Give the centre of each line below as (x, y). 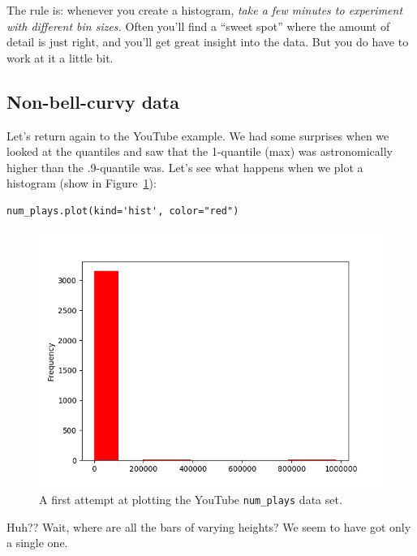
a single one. (37, 543)
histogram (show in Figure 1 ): (82, 183)
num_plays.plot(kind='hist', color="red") (123, 211)
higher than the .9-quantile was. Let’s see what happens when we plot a (185, 167)
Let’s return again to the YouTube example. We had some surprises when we (198, 135)
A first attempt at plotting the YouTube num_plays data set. (191, 500)
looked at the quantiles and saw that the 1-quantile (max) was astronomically (200, 151)
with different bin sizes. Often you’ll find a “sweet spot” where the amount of (198, 26)
